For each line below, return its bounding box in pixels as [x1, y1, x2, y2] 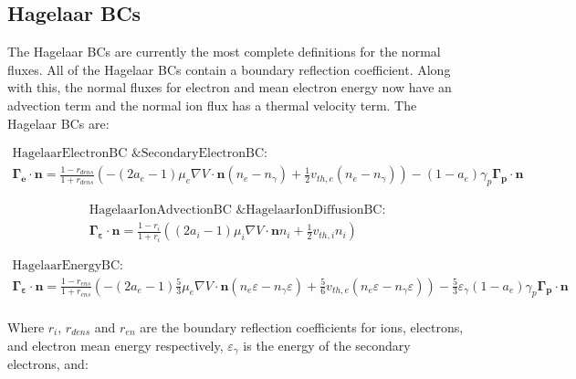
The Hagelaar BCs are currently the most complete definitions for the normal [7, 42, 441, 61]
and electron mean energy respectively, [7, 335, 224, 354]
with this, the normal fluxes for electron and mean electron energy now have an [7, 78, 452, 97]
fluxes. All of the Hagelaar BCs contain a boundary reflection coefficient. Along [7, 59, 451, 79]
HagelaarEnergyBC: [12, 258, 124, 272]
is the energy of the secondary [243, 335, 411, 354]
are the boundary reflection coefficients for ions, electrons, [140, 318, 464, 337]
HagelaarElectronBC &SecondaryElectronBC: [12, 147, 267, 161]
